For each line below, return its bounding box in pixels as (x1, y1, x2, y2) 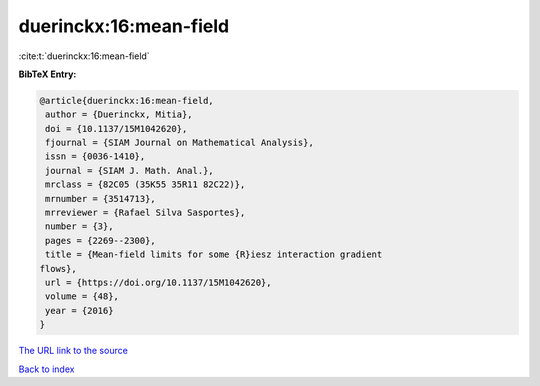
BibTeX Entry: (18, 68, 77, 80)
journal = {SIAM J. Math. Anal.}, (45, 165, 214, 176)
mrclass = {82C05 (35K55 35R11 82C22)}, (45, 179, 246, 190)
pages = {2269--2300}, (45, 235, 157, 246)
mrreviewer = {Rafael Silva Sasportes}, (45, 207, 246, 219)
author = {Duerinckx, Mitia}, (45, 109, 194, 120)
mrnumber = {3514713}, (45, 193, 157, 204)
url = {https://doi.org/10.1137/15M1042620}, (45, 277, 272, 288)
